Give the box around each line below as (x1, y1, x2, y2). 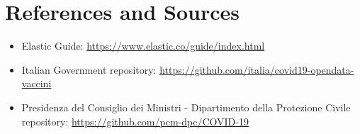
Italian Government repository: (21, 62, 157, 77)
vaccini (21, 76, 52, 91)
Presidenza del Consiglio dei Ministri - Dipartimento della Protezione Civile (21, 99, 351, 114)
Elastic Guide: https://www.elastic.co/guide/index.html (21, 38, 265, 53)
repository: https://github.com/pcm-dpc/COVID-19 (21, 113, 249, 128)
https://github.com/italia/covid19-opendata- (159, 62, 354, 77)
